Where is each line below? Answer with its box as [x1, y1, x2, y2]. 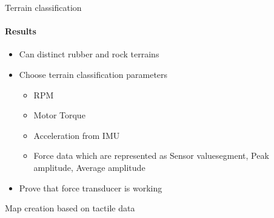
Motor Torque [33, 109, 85, 121]
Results [5, 25, 36, 37]
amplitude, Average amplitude [33, 161, 145, 173]
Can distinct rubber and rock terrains [19, 48, 159, 60]
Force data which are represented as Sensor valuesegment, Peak [33, 149, 269, 162]
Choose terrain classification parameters [19, 68, 168, 80]
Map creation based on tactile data [5, 202, 135, 214]
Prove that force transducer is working [19, 181, 162, 194]
